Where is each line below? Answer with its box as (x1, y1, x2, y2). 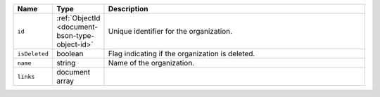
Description (108, 4, 148, 13)
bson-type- (56, 31, 95, 40)
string (56, 58, 76, 67)
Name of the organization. (108, 58, 195, 67)
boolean (56, 49, 84, 58)
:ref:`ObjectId (56, 13, 101, 22)
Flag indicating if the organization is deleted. (108, 49, 255, 58)
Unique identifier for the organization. (108, 27, 232, 36)
